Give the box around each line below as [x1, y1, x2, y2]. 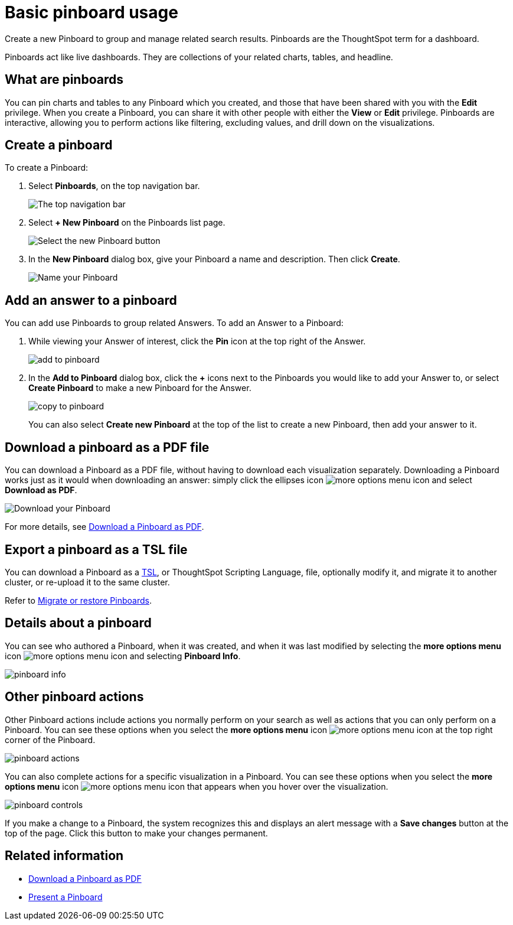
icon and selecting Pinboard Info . [5, 650, 241, 661]
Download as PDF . [5, 485, 77, 496]
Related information [5, 848, 124, 864]
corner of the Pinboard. [5, 734, 96, 745]
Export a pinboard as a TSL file [5, 542, 188, 557]
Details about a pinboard [5, 615, 152, 631]
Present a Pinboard [28, 891, 103, 902]
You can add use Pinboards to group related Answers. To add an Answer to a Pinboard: [5, 318, 344, 328]
